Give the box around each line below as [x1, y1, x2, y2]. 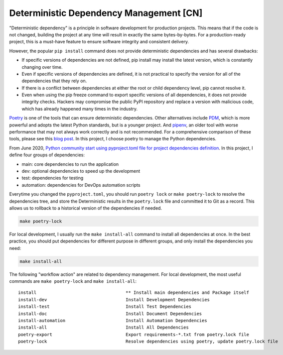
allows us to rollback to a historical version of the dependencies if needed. [9, 205, 162, 211]
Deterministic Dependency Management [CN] [9, 7, 203, 18]
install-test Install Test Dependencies [18, 304, 192, 310]
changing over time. [21, 64, 63, 70]
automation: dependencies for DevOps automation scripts [21, 182, 141, 188]
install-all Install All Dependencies [18, 325, 189, 331]
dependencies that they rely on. [21, 78, 87, 84]
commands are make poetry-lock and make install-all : [9, 278, 137, 284]
